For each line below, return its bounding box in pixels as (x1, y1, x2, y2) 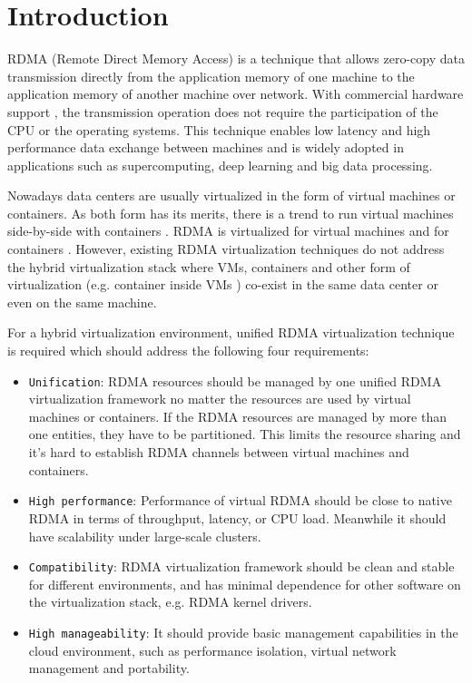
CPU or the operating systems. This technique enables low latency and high (7, 120, 431, 139)
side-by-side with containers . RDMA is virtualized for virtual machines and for (7, 221, 449, 240)
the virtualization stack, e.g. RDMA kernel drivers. (28, 592, 312, 611)
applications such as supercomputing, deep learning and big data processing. (7, 155, 433, 174)
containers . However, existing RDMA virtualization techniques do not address (7, 239, 445, 259)
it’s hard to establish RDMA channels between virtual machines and (28, 443, 409, 462)
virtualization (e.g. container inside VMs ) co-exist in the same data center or (7, 275, 438, 294)
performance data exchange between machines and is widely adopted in (7, 138, 404, 157)
